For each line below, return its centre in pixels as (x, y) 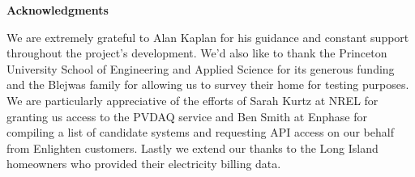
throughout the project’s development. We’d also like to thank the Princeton (197, 53)
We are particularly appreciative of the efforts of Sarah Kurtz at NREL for (193, 100)
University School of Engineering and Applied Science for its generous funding (201, 68)
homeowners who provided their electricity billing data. (144, 164)
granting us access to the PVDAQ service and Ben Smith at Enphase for (187, 116)
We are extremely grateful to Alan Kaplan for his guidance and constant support (208, 37)
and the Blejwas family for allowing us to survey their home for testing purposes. (208, 84)
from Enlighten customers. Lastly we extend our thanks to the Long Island (193, 147)
